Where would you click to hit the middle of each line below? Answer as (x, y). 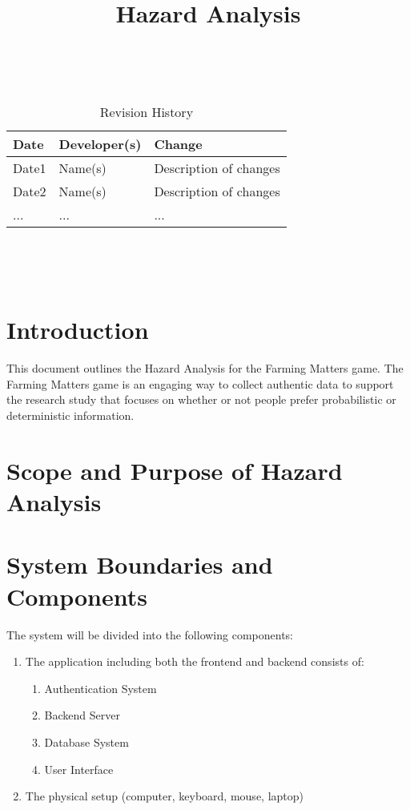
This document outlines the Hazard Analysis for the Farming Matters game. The (205, 368)
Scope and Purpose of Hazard (175, 470)
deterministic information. (70, 415)
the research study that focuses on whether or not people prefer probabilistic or (201, 399)
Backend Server (82, 715)
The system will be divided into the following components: (150, 634)
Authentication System (100, 688)
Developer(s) (100, 143)
